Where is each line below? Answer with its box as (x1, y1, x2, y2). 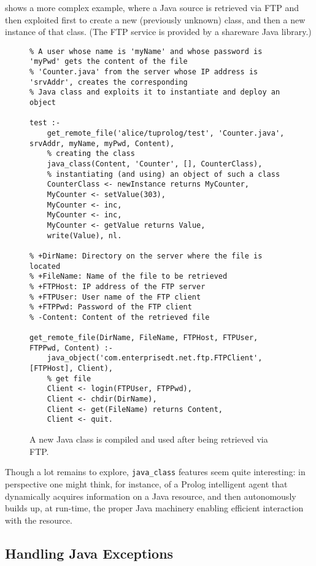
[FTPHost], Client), (29, 364, 114, 373)
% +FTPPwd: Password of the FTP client (29, 303, 192, 312)
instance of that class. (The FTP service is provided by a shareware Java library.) (5, 25, 312, 38)
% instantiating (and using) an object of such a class (47, 169, 280, 179)
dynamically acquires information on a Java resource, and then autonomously (5, 489, 296, 502)
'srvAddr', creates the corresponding (29, 77, 188, 87)
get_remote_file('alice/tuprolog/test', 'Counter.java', (47, 129, 285, 138)
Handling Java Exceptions (5, 543, 174, 562)
